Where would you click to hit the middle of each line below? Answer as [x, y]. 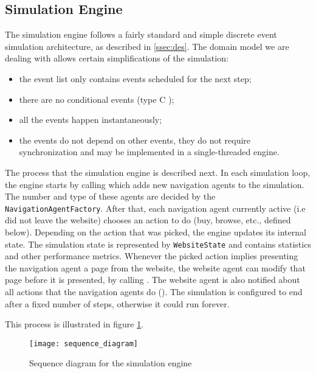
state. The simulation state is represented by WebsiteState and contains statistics [158, 244]
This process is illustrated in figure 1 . [74, 324]
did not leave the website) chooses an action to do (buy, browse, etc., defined [148, 220]
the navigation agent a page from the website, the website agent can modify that [155, 267]
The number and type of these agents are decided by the [110, 196]
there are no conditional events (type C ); [97, 99]
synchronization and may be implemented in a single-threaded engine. [149, 152]
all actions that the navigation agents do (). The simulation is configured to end [154, 292]
